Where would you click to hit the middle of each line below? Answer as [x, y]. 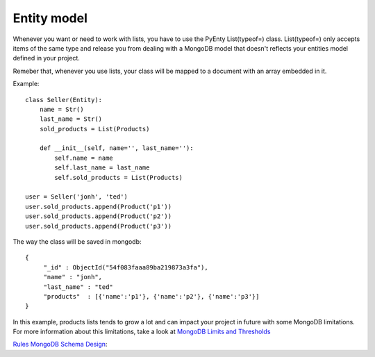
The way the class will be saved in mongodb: [77, 241]
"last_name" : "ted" [78, 287]
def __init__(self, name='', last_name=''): [116, 148]
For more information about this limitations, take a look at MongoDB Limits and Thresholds [142, 332]
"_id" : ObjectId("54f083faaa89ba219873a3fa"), [126, 267]
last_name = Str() [71, 119]
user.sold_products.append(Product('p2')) [99, 216]
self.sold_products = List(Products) [119, 177]
